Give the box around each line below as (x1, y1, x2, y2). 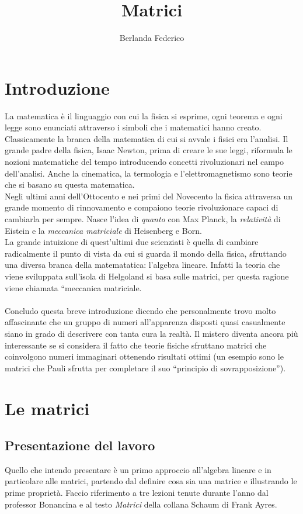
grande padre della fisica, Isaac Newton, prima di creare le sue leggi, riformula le (5, 144, 292, 156)
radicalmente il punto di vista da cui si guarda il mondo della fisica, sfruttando (5, 247, 287, 259)
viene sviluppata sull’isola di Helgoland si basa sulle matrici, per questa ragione (5, 270, 289, 282)
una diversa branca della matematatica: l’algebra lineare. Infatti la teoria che (5, 258, 280, 271)
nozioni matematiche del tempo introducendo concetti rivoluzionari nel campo (5, 156, 284, 168)
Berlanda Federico (119, 32, 184, 44)
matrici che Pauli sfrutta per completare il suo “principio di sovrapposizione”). (5, 361, 286, 374)
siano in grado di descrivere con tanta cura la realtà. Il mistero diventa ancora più (5, 327, 298, 339)
